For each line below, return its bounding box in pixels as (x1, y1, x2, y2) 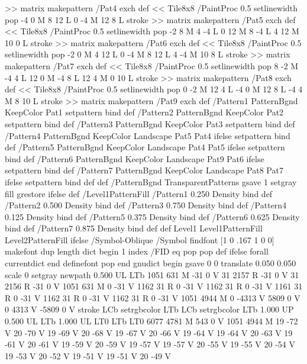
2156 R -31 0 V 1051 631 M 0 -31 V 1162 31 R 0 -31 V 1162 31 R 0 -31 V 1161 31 (5, 280, 303, 292)
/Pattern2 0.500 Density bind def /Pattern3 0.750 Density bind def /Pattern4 (5, 199, 287, 211)
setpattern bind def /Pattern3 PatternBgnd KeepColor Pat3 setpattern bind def (5, 117, 295, 130)
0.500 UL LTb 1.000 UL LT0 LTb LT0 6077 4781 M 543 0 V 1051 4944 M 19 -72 (5, 315, 298, 327)
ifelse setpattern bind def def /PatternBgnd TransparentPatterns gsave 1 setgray (5, 175, 297, 188)
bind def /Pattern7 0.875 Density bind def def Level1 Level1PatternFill (5, 222, 263, 234)
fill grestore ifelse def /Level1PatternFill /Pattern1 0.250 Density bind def (5, 187, 273, 199)
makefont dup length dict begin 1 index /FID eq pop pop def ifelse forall (5, 245, 269, 257)
